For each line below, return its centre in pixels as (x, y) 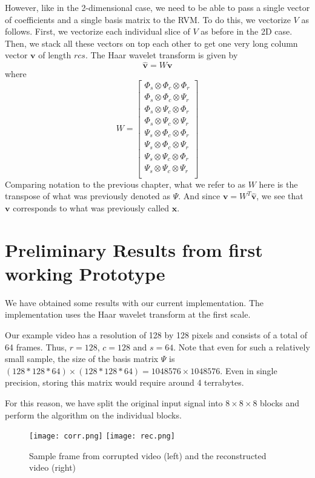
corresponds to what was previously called (91, 207)
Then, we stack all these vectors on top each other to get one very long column (151, 43)
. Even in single (249, 370)
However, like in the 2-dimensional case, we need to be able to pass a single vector (157, 7)
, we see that (280, 196)
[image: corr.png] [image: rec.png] (102, 436)
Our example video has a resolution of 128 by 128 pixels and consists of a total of (156, 334)
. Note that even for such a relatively (242, 347)
